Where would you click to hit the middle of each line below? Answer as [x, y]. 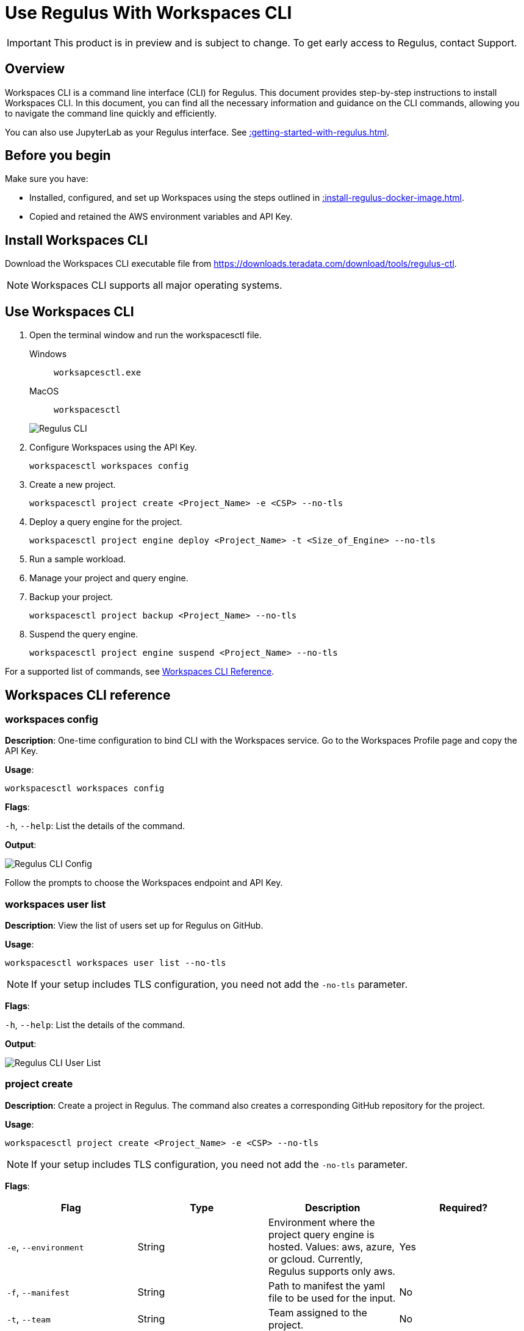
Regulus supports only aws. [332, 1271]
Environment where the [322, 1222]
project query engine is [321, 1234]
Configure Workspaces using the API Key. [113, 448]
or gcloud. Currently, [316, 1259]
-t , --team [29, 1318]
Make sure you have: [47, 179]
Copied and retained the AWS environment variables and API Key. [161, 217]
